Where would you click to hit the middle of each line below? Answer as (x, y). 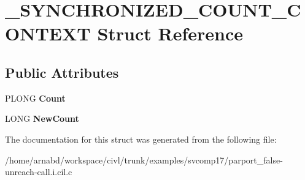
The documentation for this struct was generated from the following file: (141, 139)
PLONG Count (35, 98)
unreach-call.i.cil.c (39, 172)
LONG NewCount (42, 118)
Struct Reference (170, 33)
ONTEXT (48, 33)
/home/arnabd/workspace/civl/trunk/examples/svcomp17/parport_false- (144, 159)
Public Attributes (62, 72)
